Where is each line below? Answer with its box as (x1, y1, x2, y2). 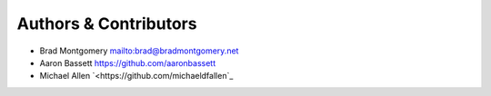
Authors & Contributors (16, 14, 197, 34)
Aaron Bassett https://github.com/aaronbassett (39, 57, 216, 68)
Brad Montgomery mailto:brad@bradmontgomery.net (39, 45, 239, 56)
